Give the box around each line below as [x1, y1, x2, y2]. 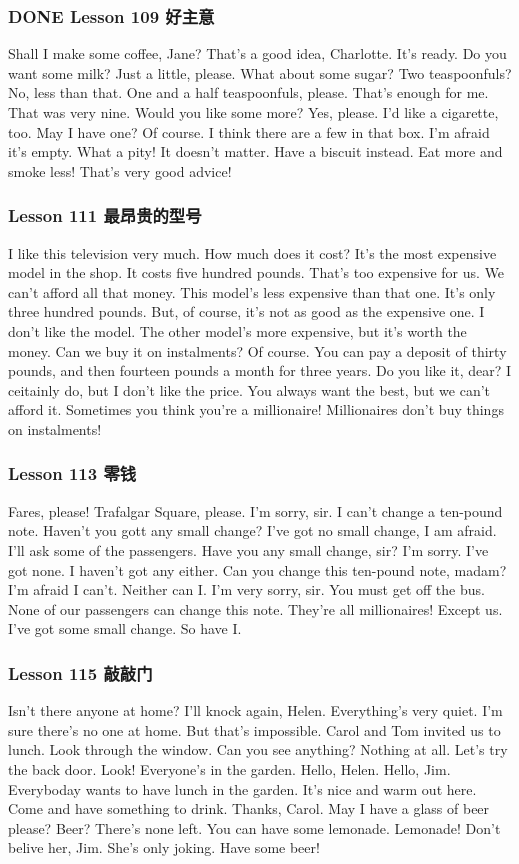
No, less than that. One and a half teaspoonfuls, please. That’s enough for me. [8, 82, 489, 103]
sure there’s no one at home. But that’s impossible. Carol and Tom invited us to [8, 719, 501, 740]
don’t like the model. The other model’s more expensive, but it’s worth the [8, 320, 467, 341]
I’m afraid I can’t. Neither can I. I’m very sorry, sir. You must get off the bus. [8, 579, 485, 600]
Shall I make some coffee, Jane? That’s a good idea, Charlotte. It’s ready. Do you [8, 43, 507, 64]
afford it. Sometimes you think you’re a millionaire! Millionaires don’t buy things [8, 399, 504, 420]
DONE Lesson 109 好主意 [8, 3, 215, 28]
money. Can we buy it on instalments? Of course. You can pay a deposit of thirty [8, 340, 507, 361]
